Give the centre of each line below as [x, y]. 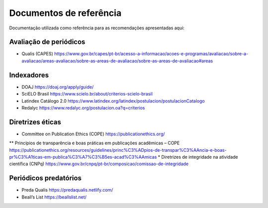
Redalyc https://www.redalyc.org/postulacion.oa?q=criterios [83, 107]
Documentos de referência [65, 13]
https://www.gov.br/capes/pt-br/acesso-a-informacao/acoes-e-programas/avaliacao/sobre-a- [151, 54]
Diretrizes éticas [35, 122]
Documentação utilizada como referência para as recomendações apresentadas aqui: [97, 28]
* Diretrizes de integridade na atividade [198, 157]
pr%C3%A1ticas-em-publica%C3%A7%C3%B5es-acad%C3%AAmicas [83, 157]
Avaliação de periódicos [47, 42]
